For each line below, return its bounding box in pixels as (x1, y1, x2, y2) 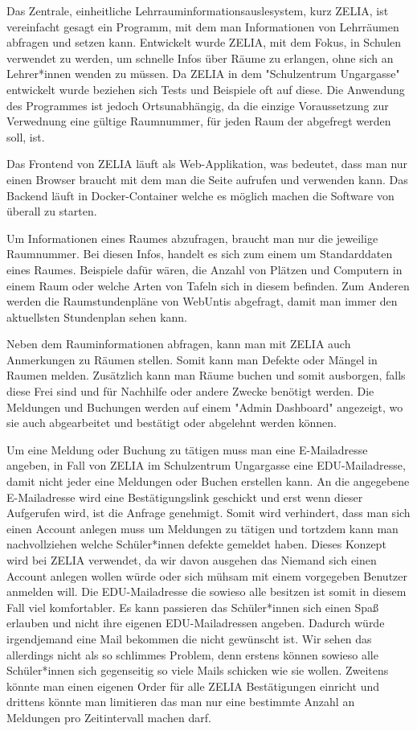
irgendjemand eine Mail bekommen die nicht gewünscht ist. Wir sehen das (6, 630, 372, 647)
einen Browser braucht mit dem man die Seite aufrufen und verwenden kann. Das (6, 170, 408, 187)
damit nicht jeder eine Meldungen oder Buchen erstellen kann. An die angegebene (6, 473, 410, 490)
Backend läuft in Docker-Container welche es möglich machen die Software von (6, 187, 395, 203)
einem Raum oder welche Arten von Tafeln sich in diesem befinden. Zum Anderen (6, 277, 410, 294)
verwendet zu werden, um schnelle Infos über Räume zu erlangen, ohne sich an (6, 49, 394, 66)
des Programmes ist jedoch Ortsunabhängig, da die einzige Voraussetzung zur (6, 97, 389, 113)
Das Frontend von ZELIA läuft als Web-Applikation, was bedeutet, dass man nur (6, 155, 408, 172)
